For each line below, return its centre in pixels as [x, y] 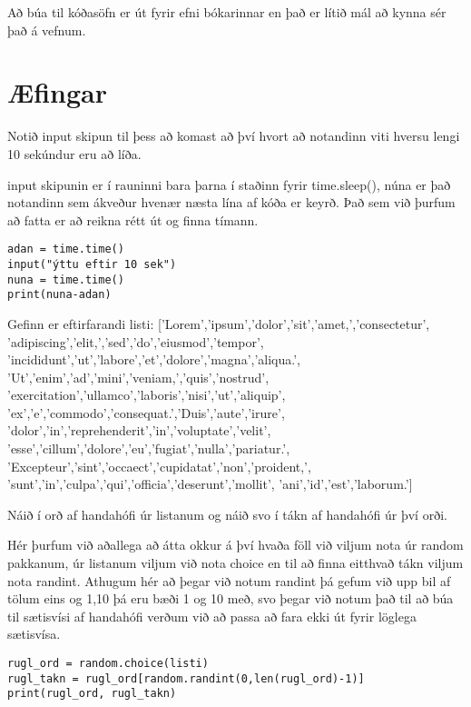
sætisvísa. [34, 634]
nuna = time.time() [66, 279]
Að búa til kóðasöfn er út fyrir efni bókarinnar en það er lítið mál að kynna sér [227, 12]
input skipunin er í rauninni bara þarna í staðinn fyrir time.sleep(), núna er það [229, 184]
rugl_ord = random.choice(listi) [108, 663]
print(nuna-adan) [59, 295]
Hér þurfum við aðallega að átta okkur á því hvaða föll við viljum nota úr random [235, 545]
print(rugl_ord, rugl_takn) [92, 694]
